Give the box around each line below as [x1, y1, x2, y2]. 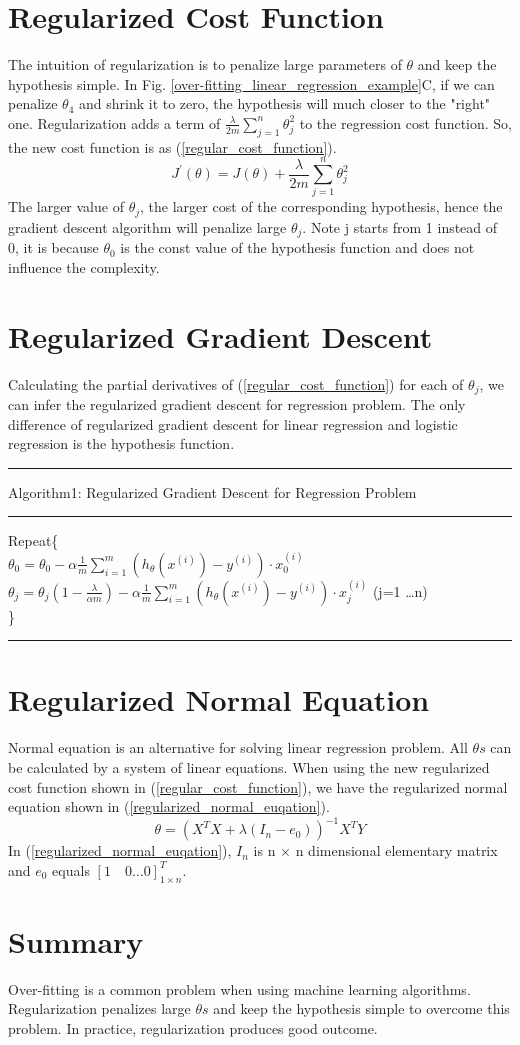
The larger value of [8, 196, 124, 217]
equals [52, 859, 90, 880]
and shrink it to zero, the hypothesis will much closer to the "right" [78, 93, 491, 114]
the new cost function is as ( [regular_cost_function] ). [8, 136, 337, 157]
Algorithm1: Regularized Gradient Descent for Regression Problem [8, 481, 417, 502]
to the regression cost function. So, [299, 112, 513, 133]
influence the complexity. [8, 256, 160, 277]
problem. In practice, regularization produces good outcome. [8, 1017, 378, 1038]
